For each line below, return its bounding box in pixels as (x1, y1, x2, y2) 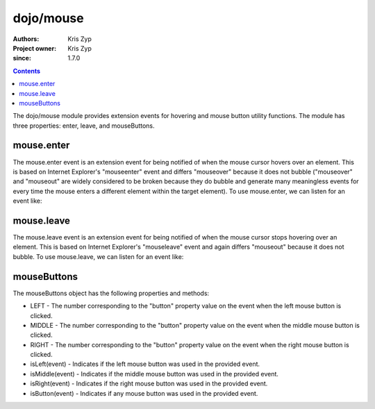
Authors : (12, 35, 40, 43)
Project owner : (12, 44, 57, 52)
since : (12, 54, 31, 62)
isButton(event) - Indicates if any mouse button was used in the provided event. (30, 389, 258, 397)
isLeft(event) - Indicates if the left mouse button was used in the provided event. (30, 360, 260, 368)
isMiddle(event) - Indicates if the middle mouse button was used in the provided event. (30, 369, 279, 378)
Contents (12, 67, 41, 75)
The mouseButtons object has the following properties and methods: (12, 289, 210, 297)
